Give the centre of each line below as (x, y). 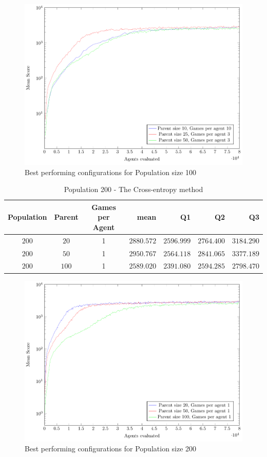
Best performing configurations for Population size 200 (111, 449)
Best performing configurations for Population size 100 (111, 172)
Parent (66, 217)
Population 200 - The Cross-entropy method (133, 189)
